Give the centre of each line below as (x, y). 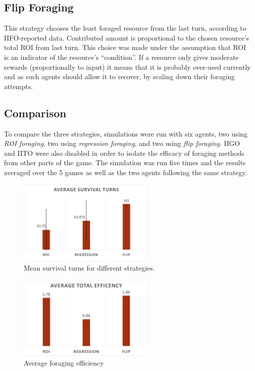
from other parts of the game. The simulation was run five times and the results (125, 162)
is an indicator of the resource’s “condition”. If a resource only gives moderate (121, 57)
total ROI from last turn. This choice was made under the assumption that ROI (125, 47)
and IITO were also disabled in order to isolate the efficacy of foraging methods (124, 153)
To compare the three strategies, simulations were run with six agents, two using (126, 133)
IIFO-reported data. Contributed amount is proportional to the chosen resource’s (127, 37)
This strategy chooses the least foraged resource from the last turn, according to (125, 28)
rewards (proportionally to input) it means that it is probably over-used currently (127, 67)
